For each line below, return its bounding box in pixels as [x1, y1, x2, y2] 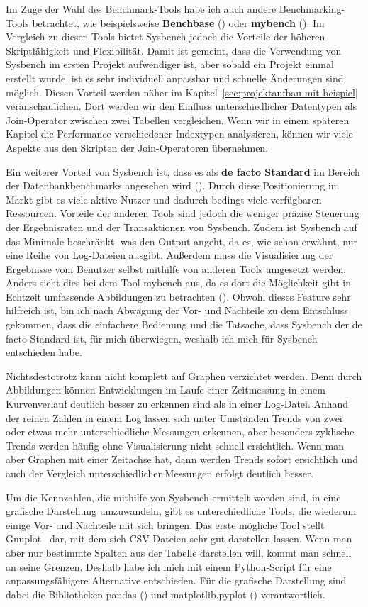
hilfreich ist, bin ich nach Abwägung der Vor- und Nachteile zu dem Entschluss [6, 303, 348, 318]
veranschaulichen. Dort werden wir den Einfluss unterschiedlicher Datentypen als [6, 99, 357, 113]
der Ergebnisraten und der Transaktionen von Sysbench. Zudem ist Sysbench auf [6, 219, 357, 234]
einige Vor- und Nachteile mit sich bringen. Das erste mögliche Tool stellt [6, 517, 325, 532]
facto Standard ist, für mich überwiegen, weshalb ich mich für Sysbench [6, 330, 318, 345]
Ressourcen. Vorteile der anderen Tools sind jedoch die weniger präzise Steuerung [6, 206, 359, 221]
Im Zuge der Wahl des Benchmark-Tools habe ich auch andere [6, 1, 277, 16]
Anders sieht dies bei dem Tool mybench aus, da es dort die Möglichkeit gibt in [6, 275, 351, 290]
